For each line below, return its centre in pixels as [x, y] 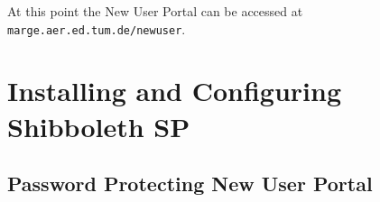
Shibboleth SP [99, 126]
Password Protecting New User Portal [190, 184]
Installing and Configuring [174, 91]
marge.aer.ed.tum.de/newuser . [97, 28]
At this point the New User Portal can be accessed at [155, 11]
